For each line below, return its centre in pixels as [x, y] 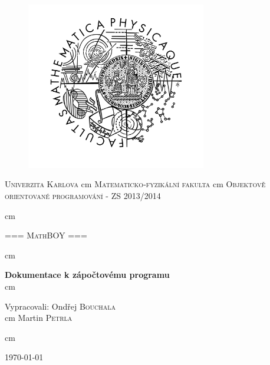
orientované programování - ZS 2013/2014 [83, 195]
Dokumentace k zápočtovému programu [87, 275]
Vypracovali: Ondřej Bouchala [60, 306]
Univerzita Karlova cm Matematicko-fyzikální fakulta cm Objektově [135, 184]
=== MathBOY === [46, 235]
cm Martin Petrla [39, 318]
